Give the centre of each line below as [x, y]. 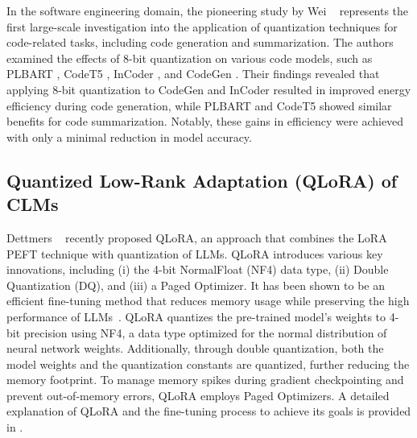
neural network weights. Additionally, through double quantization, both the [195, 348]
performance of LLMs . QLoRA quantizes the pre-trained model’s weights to [196, 316]
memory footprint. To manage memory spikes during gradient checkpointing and [205, 380]
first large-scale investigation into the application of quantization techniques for [202, 26]
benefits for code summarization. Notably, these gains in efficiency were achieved [205, 121]
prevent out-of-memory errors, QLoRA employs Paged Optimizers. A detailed [198, 395]
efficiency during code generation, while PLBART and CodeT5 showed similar [199, 105]
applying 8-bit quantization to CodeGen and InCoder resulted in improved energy [209, 89]
